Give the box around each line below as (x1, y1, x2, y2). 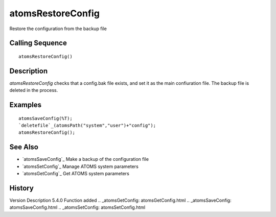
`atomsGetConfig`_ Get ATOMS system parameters (22, 171, 130, 177)
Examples (9, 101, 42, 109)
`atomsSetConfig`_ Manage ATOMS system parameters (22, 163, 139, 170)
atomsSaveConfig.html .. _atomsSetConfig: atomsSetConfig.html (9, 204, 146, 210)
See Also (9, 143, 38, 152)
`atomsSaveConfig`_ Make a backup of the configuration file (22, 156, 149, 162)
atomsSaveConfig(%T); (18, 115, 73, 121)
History (9, 184, 34, 192)
